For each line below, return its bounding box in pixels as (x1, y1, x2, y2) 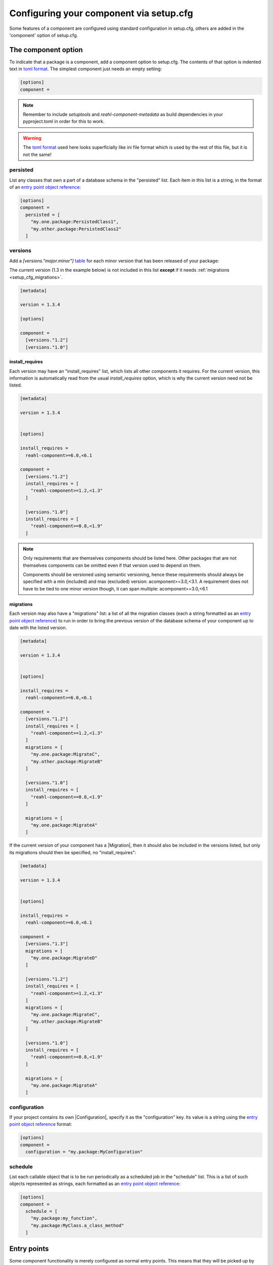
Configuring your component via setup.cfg (9, 8, 193, 19)
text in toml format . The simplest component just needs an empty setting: (9, 66, 162, 72)
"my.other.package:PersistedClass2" (30, 226, 121, 232)
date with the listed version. (9, 624, 67, 630)
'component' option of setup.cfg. (9, 32, 78, 38)
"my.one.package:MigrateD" (30, 955, 98, 961)
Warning (23, 135, 41, 141)
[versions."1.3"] (25, 941, 68, 947)
